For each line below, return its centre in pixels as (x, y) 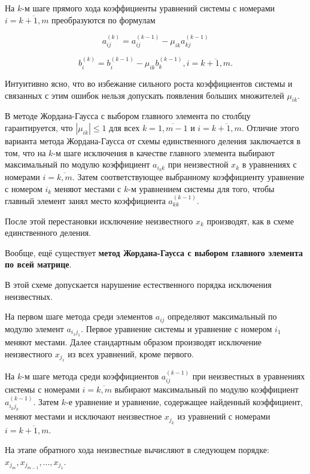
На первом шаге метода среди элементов (79, 316)
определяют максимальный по (222, 316)
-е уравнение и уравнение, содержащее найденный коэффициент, (184, 401)
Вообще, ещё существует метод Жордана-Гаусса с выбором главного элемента (154, 252)
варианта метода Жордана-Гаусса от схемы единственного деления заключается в (153, 141)
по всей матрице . (38, 264)
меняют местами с (88, 188)
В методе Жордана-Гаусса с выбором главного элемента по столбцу (128, 116)
